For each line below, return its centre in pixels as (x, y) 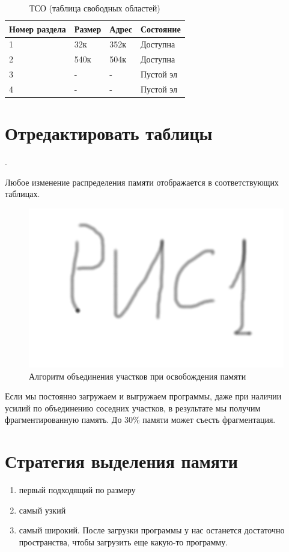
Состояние (160, 29)
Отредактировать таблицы (109, 133)
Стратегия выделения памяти (121, 461)
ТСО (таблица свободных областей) (95, 8)
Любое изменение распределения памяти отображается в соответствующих (142, 182)
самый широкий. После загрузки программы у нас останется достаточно (152, 530)
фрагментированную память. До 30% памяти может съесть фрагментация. (140, 420)
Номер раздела (38, 29)
